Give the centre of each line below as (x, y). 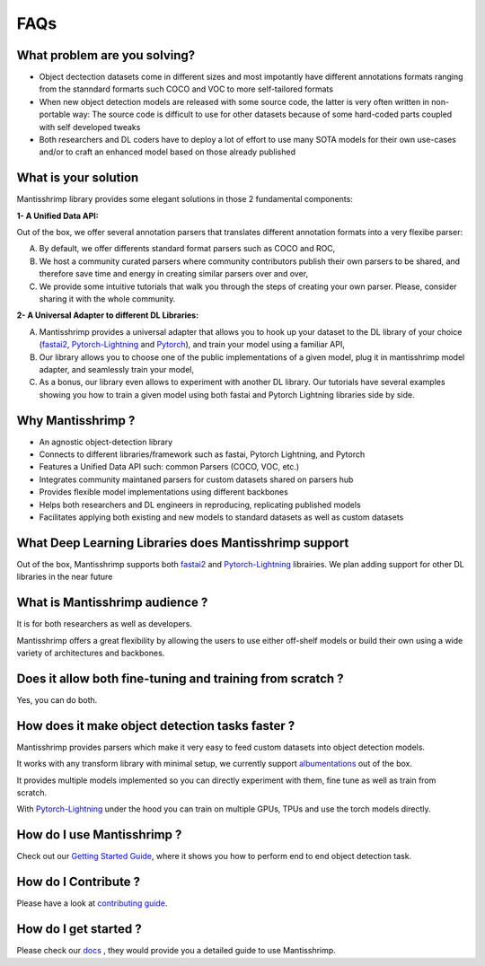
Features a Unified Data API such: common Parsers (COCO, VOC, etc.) (169, 467)
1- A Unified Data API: (57, 215)
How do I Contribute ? (79, 882)
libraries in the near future (65, 577)
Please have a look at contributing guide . (92, 903)
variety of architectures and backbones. (91, 653)
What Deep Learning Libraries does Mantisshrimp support (183, 543)
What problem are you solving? (106, 55)
